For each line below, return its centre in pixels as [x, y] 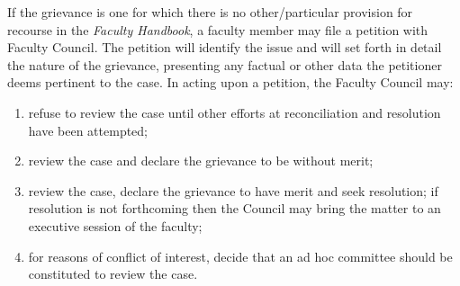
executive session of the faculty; [115, 225]
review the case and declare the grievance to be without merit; [201, 161]
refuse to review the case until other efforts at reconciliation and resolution [235, 112]
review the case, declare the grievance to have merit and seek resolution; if [233, 190]
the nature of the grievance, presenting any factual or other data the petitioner [225, 64]
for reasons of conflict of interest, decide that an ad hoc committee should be [240, 256]
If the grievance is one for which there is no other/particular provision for [210, 12]
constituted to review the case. [113, 274]
